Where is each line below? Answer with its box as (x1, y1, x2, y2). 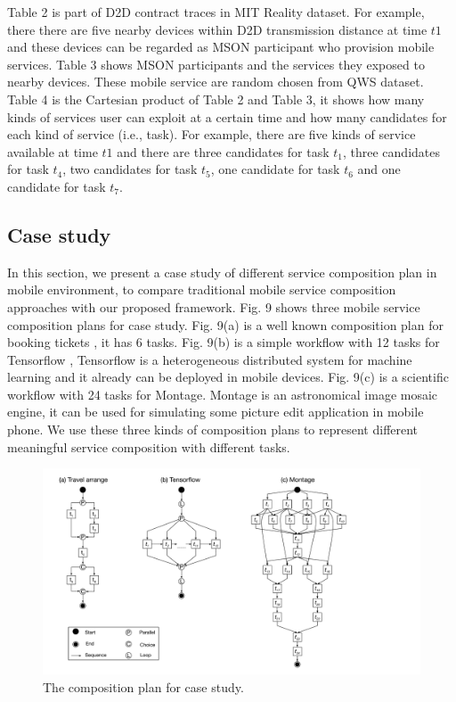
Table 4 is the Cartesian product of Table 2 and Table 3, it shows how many (7, 89, 425, 108)
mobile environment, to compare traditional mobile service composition (7, 280, 396, 299)
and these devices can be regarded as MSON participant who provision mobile (7, 37, 435, 56)
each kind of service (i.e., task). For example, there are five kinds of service (7, 125, 416, 144)
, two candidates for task (62, 160, 198, 178)
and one (357, 160, 401, 178)
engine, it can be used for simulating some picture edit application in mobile (7, 402, 424, 421)
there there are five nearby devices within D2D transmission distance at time (7, 20, 427, 38)
